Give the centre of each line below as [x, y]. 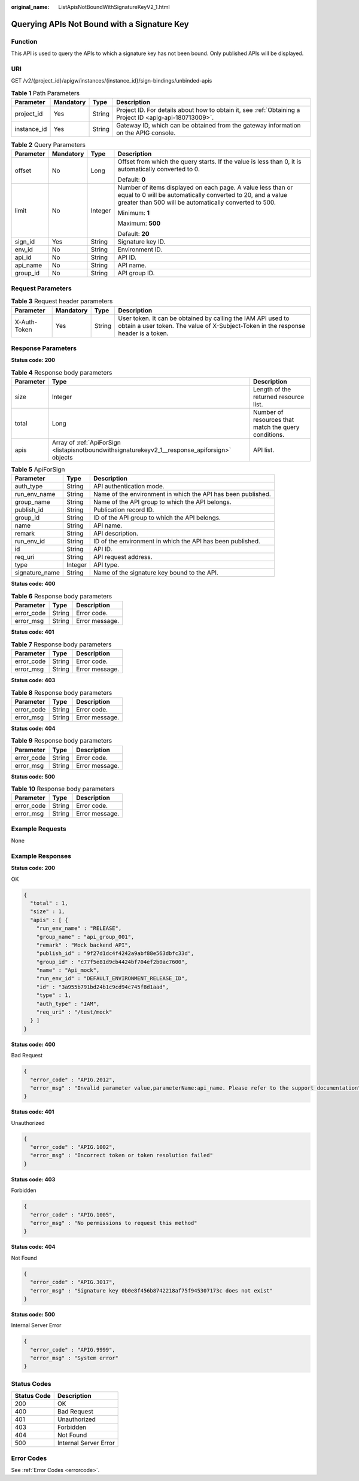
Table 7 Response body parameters [61, 644]
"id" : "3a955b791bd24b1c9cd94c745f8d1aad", [103, 987]
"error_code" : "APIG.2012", [73, 1079]
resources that [274, 420]
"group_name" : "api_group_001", [85, 937]
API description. [116, 534]
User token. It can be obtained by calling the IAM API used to [203, 318]
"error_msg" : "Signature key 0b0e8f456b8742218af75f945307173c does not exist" [152, 1290]
